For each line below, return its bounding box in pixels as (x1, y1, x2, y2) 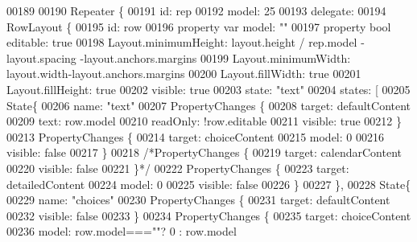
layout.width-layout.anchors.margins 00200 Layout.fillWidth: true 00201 (6, 65, 361, 82)
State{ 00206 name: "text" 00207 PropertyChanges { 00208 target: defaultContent (6, 96, 411, 113)
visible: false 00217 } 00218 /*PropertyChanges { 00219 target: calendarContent (6, 144, 402, 161)
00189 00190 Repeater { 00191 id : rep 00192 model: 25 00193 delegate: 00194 (6, 2, 386, 18)
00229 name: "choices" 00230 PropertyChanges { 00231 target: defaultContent (6, 191, 390, 208)
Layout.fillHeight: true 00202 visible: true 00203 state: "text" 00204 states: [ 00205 (6, 80, 411, 97)
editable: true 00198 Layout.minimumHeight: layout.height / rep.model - (6, 34, 365, 51)
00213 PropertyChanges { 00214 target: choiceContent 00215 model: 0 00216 (6, 128, 384, 145)
